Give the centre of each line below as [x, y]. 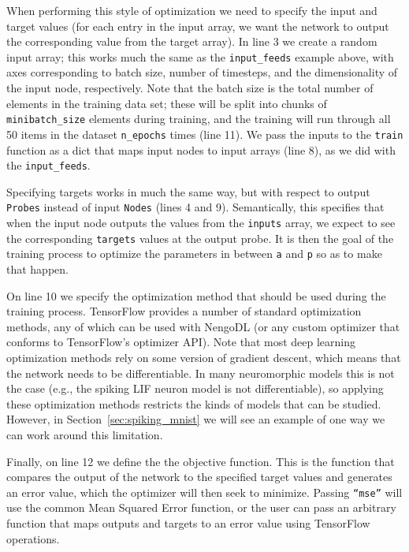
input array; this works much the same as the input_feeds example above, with [200, 56]
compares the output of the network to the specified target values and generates [199, 477]
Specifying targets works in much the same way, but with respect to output [188, 191]
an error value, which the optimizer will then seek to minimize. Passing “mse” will [204, 492]
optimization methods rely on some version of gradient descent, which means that [204, 357]
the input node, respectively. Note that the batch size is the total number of [190, 88]
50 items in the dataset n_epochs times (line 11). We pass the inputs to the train [205, 134]
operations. [33, 538]
